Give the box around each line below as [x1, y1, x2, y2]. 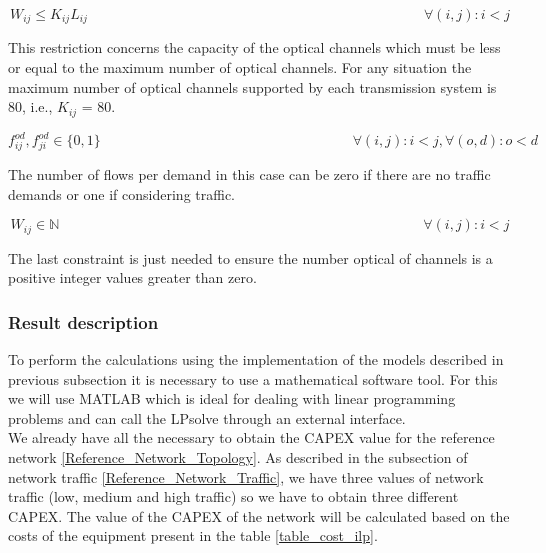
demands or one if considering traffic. [8, 183, 235, 204]
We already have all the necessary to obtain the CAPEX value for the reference [8, 427, 495, 448]
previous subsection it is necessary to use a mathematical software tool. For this [8, 368, 498, 389]
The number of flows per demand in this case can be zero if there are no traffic [8, 163, 491, 184]
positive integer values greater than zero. [8, 267, 257, 288]
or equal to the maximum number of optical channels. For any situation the [8, 57, 472, 78]
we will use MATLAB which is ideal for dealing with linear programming [8, 388, 456, 409]
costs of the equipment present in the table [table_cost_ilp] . [8, 525, 378, 546]
